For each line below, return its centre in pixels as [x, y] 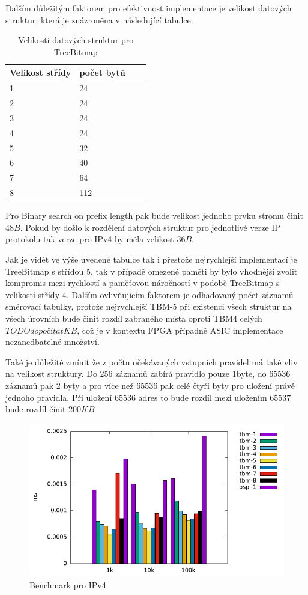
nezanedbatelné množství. [53, 342]
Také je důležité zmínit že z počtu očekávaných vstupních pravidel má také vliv [152, 362]
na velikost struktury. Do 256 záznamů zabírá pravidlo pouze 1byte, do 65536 [148, 374]
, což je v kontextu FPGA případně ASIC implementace [180, 330]
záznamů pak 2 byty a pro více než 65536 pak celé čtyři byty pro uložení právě [150, 385]
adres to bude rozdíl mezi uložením [203, 397]
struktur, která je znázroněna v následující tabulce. [99, 20]
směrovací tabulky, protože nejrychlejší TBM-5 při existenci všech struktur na [149, 306]
